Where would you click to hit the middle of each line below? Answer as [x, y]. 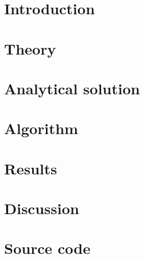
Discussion [42, 208]
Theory [30, 48]
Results [31, 168]
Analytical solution [72, 88]
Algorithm [41, 128]
